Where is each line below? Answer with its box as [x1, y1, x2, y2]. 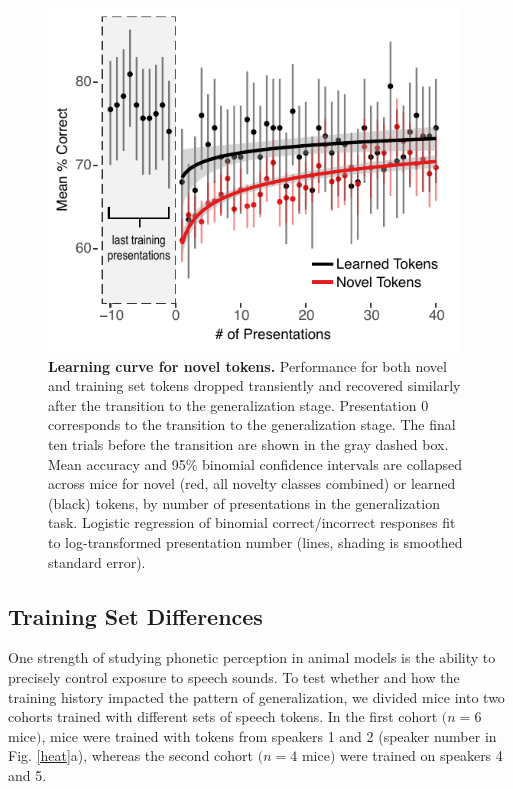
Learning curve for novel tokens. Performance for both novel [48, 355, 447, 376]
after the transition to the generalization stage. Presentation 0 [48, 394, 429, 415]
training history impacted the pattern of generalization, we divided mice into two [8, 686, 505, 707]
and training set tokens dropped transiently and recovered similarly [48, 375, 461, 396]
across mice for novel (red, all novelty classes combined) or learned [48, 473, 456, 494]
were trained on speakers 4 [339, 745, 503, 766]
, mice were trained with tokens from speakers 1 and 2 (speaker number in [41, 725, 497, 746]
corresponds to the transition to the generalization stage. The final [48, 414, 456, 435]
